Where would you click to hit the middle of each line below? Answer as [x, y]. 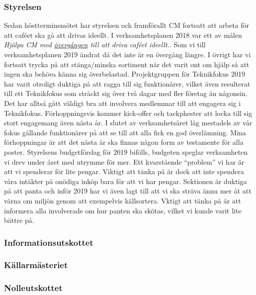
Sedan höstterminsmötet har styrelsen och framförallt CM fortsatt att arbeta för [127, 25]
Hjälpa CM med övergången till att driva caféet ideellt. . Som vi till [105, 45]
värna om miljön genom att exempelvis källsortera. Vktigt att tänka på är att [123, 200]
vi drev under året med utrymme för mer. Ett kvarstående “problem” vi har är [124, 161]
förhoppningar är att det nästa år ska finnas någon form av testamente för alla [124, 142]
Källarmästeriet [36, 265]
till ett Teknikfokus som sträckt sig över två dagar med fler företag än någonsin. [126, 93]
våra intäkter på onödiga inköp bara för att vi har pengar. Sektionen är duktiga [126, 181]
